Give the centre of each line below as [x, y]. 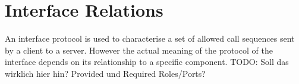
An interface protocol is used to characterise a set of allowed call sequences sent [150, 38]
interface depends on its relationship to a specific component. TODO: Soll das [147, 62]
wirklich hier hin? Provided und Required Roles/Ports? [105, 73]
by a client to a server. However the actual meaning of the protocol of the [139, 50]
